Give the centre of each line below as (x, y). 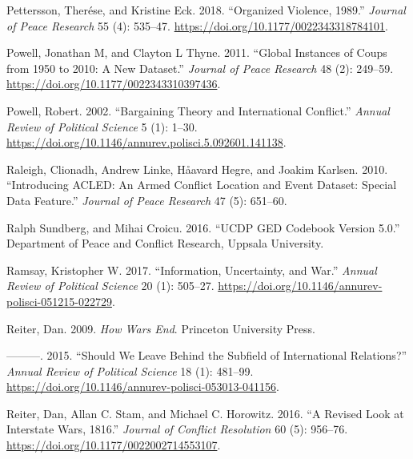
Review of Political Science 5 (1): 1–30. (102, 126)
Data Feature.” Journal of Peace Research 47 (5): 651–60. (147, 200)
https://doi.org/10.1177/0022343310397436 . (114, 84)
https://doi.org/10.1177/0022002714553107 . (114, 445)
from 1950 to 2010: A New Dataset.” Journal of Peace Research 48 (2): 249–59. (200, 68)
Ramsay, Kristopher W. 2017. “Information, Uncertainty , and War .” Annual (192, 270)
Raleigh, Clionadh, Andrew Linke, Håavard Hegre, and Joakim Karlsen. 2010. (197, 169)
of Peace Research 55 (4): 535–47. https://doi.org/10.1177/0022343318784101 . (198, 25)
